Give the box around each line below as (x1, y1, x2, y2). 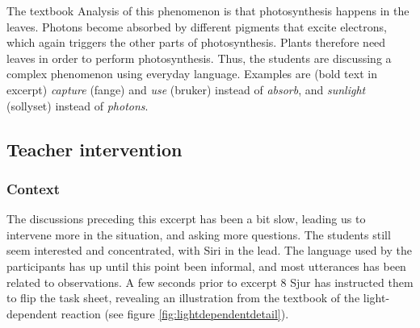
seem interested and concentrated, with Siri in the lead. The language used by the (6, 242, 412, 259)
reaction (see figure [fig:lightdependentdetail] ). (61, 305, 289, 322)
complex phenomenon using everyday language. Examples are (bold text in (6, 65, 377, 82)
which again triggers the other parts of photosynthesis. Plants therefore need (6, 34, 386, 51)
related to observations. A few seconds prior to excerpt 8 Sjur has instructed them (6, 273, 414, 290)
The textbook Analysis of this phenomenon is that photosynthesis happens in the (6, 2, 409, 19)
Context (6, 178, 61, 198)
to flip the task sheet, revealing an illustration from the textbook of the (6, 289, 360, 306)
